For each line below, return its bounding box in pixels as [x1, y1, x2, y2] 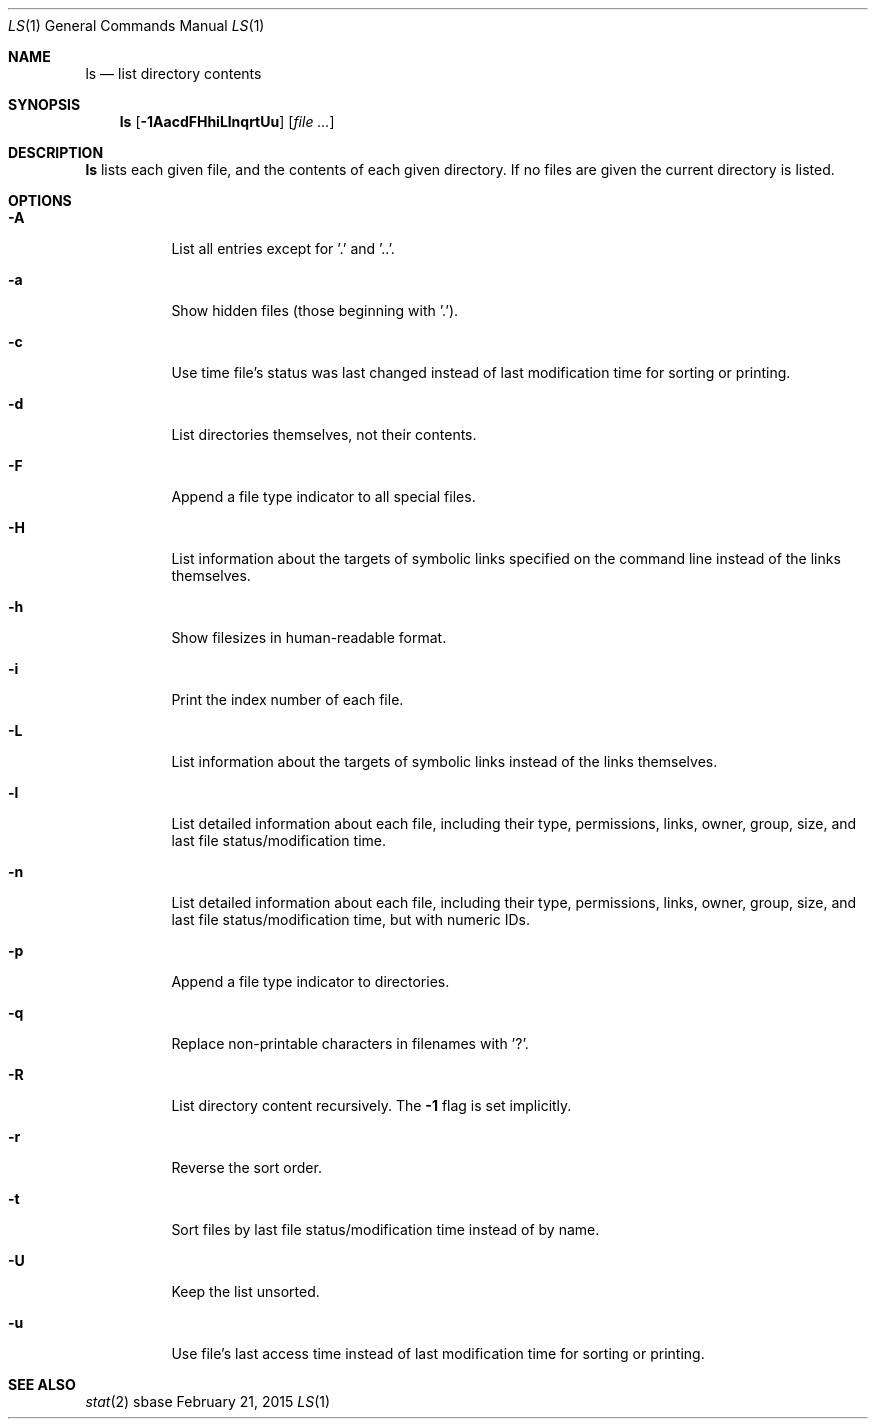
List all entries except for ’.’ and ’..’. [171, 240, 395, 257]
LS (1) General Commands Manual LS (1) [8, 17, 265, 34]
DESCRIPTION [8, 144, 104, 161]
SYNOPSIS [8, 96, 81, 113]
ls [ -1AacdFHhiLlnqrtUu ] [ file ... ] [119, 113, 335, 130]
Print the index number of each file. [171, 691, 404, 708]
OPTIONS [8, 192, 72, 209]
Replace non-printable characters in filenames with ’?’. [171, 1035, 529, 1052]
